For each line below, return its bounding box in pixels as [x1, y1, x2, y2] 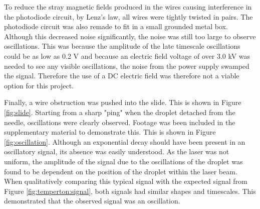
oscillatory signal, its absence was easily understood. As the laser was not [4, 146, 229, 157]
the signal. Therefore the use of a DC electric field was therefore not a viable [4, 70, 239, 81]
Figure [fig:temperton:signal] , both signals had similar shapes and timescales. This [4, 185, 256, 196]
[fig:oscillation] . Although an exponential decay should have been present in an [4, 136, 245, 147]
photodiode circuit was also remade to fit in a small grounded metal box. [4, 21, 228, 32]
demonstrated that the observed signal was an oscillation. [4, 195, 180, 206]
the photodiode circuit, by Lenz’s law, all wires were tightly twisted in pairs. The [4, 11, 253, 22]
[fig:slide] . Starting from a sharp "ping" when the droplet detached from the [4, 107, 235, 117]
